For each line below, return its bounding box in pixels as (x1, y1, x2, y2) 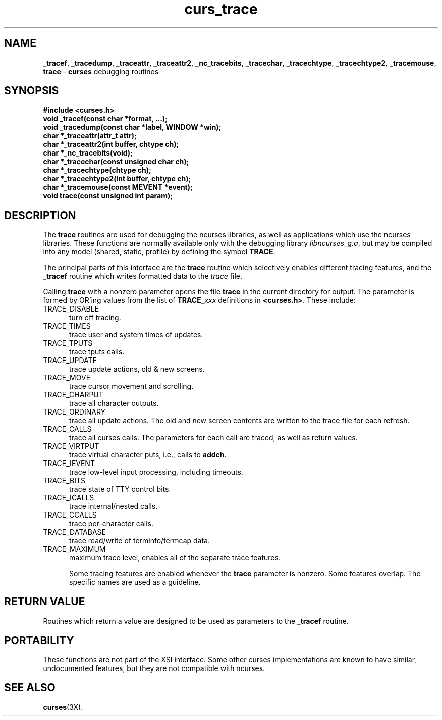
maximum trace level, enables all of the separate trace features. (69, 553, 281, 562)
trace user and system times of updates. (69, 330, 203, 339)
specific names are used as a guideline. (69, 578, 201, 587)
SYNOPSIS (4, 84, 59, 97)
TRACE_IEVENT (43, 459, 95, 468)
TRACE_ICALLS (43, 493, 94, 502)
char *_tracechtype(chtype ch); (43, 166, 151, 175)
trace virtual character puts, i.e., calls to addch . (69, 450, 227, 459)
